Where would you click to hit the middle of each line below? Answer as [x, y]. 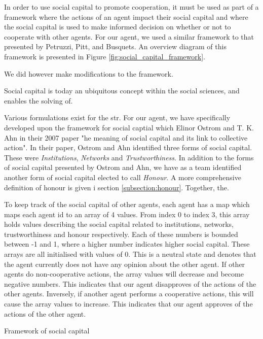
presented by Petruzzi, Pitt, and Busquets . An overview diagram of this [115, 46]
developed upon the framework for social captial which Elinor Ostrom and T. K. [129, 127]
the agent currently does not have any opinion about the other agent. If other [125, 264]
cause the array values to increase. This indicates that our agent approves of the [128, 304]
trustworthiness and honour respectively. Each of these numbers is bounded [121, 234]
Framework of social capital [47, 331]
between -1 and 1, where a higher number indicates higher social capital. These [127, 244]
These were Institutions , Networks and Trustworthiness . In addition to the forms [129, 157]
